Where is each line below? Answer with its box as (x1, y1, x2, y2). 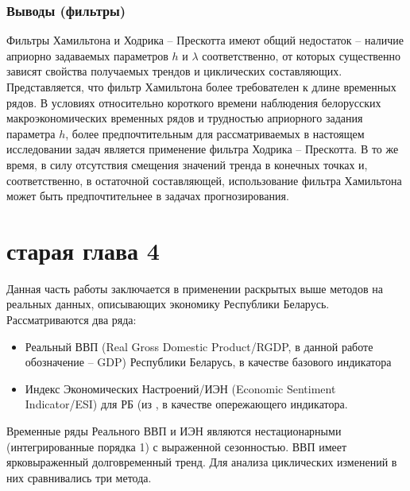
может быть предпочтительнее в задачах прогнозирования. (6, 188, 289, 204)
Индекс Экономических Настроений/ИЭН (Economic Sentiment (25, 380, 336, 396)
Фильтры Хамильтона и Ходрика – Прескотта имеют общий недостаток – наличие (6, 32, 404, 48)
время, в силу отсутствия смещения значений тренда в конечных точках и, (6, 156, 368, 172)
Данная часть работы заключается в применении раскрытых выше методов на (6, 280, 383, 296)
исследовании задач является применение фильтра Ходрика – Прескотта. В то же (6, 141, 399, 157)
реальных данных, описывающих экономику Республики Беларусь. (6, 296, 330, 312)
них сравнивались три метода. (6, 469, 152, 485)
